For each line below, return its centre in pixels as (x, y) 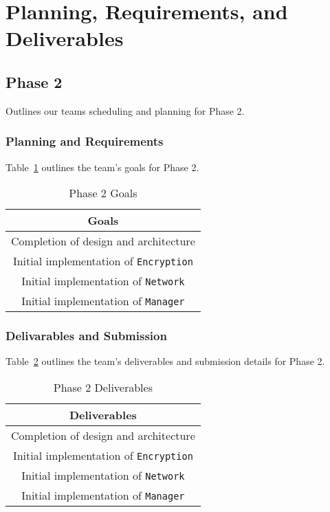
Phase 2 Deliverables (103, 387)
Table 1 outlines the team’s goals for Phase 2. (102, 167)
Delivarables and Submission (86, 336)
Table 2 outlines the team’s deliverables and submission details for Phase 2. (165, 361)
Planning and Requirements (85, 141)
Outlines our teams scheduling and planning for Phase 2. (125, 110)
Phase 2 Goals (103, 193)
